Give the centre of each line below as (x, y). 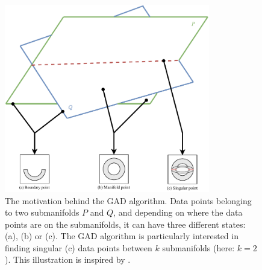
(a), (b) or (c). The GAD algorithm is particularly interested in (122, 236)
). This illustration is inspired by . (68, 259)
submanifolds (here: (198, 247)
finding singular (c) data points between (79, 247)
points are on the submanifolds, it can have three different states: (125, 224)
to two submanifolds (42, 212)
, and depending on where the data (178, 212)
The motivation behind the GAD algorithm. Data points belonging (128, 200)
